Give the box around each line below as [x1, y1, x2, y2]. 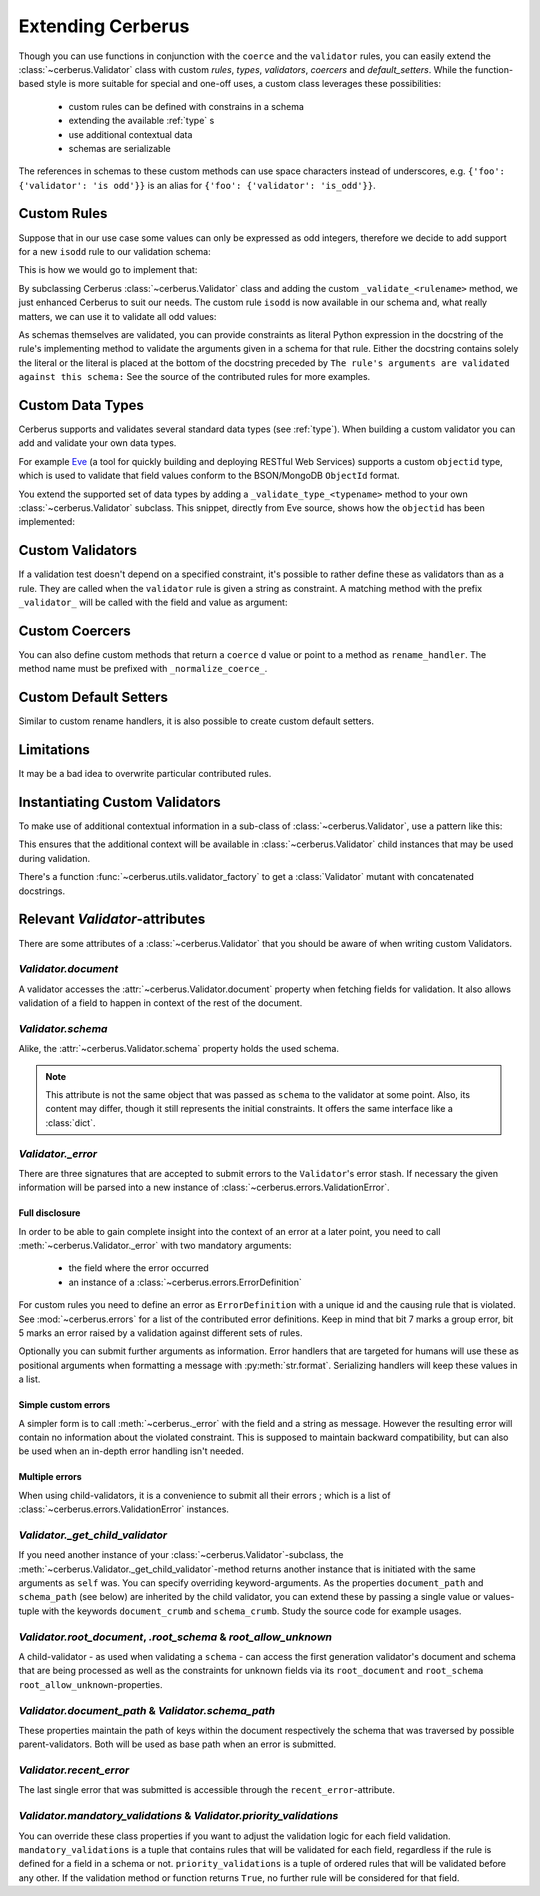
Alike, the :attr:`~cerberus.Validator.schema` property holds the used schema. [18, 1043, 340, 1055]
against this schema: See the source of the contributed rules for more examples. [18, 371, 371, 383]
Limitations [18, 741, 90, 759]
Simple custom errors [18, 1399, 111, 1411]
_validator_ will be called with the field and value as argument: [18, 596, 288, 609]
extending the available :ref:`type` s [68, 115, 215, 127]
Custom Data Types [18, 396, 145, 414]
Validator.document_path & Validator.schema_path [18, 1703, 276, 1717]
